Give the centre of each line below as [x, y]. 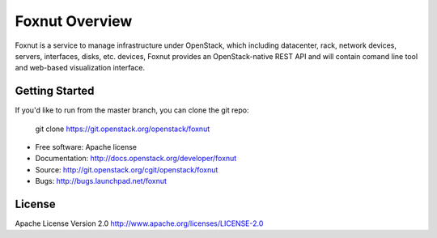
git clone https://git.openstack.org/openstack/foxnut [123, 129]
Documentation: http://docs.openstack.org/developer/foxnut [136, 159]
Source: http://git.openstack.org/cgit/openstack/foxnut [127, 169]
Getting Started [55, 91]
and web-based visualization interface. [80, 68]
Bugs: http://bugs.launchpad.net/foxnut [101, 181]
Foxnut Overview [74, 21]
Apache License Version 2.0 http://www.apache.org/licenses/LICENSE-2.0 [139, 223]
